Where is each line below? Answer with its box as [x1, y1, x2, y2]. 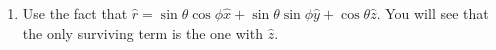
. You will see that [376, 3, 489, 23]
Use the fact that [22, 3, 128, 23]
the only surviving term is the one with [22, 22, 263, 43]
